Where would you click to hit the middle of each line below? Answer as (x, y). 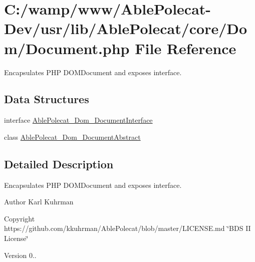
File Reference (186, 48)
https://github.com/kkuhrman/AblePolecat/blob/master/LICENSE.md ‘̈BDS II (127, 228)
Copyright (20, 218)
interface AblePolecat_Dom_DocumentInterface (78, 120)
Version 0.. (20, 255)
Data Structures (47, 99)
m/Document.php (67, 48)
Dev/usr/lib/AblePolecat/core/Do (126, 28)
